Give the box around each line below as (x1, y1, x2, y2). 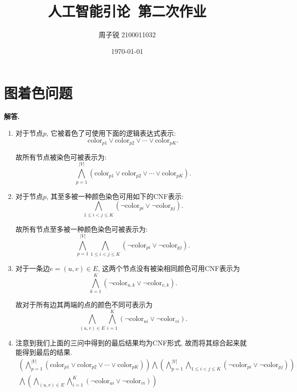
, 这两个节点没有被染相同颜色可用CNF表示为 (97, 263, 240, 273)
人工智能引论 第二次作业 (47, 1, 207, 21)
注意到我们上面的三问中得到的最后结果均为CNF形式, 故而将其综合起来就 (15, 337, 247, 347)
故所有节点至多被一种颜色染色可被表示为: (15, 223, 148, 234)
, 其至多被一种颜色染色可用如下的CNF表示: (46, 191, 184, 201)
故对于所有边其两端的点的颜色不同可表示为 (15, 299, 153, 309)
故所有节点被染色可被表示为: (15, 151, 107, 162)
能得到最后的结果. (15, 347, 72, 357)
